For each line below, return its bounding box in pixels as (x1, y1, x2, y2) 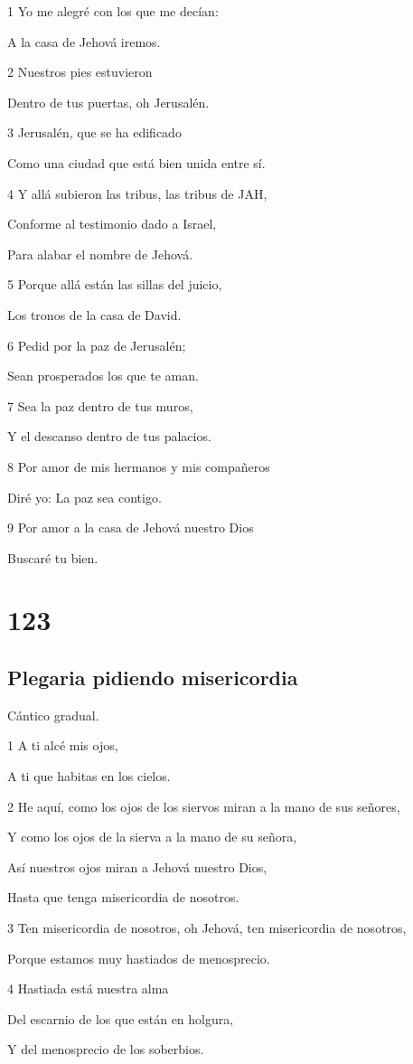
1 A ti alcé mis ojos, (7, 736, 118, 755)
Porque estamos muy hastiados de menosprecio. (7, 948, 270, 967)
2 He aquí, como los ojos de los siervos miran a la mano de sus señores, (7, 796, 400, 815)
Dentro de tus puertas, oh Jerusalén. (7, 92, 210, 111)
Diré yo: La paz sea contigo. (7, 487, 162, 506)
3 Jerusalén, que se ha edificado (7, 123, 182, 142)
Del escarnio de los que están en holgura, (7, 1009, 234, 1028)
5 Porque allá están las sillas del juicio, (7, 275, 222, 294)
